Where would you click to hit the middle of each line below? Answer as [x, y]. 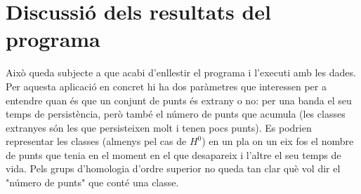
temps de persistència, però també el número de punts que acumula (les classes [176, 114]
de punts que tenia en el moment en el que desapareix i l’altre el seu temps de [173, 154]
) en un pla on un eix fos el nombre [278, 141]
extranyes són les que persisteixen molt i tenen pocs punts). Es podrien [159, 127]
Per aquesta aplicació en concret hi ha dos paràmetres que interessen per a [166, 86]
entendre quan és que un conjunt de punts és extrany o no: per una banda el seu [179, 100]
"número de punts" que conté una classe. [92, 182]
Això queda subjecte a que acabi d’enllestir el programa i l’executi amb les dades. [181, 72]
